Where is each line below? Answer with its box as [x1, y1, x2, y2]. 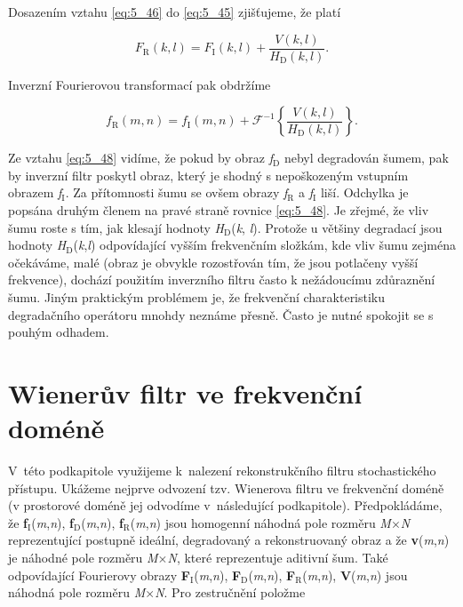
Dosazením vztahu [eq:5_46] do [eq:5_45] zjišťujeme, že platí [8, 3, 341, 20]
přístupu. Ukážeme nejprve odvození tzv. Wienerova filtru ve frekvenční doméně [8, 478, 444, 497]
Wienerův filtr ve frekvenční [8, 374, 363, 411]
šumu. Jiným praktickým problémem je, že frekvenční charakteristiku [8, 288, 386, 306]
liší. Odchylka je [320, 183, 409, 202]
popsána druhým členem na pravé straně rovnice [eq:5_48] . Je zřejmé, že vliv [8, 201, 429, 220]
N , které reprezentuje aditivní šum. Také [167, 548, 388, 567]
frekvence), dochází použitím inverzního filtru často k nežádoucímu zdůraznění [8, 270, 435, 289]
